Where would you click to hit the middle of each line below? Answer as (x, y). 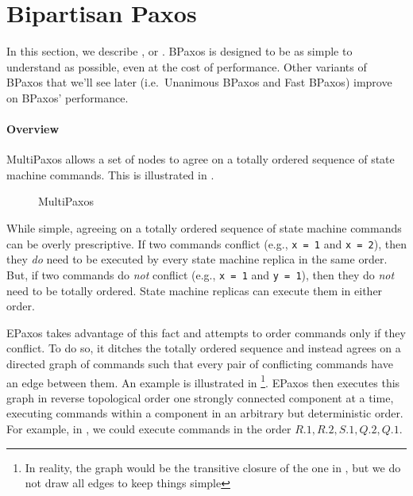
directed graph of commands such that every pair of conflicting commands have (200, 363)
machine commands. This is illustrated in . (110, 174)
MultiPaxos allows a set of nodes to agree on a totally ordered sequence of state (201, 159)
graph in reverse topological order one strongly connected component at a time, (200, 397)
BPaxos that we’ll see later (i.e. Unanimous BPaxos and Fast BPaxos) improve (199, 82)
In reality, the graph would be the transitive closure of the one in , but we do (213, 467)
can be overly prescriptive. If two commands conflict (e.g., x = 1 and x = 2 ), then (206, 243)
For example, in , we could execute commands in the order (149, 428)
